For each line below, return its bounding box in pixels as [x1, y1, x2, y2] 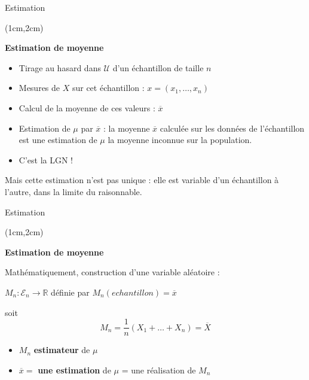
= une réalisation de [121, 363, 196, 376]
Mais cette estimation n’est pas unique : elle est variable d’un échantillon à [5, 174, 279, 186]
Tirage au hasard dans [19, 61, 101, 74]
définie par [51, 285, 90, 298]
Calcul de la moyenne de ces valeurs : [19, 101, 155, 114]
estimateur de [33, 343, 90, 356]
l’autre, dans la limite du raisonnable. [5, 185, 142, 197]
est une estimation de [19, 133, 97, 146]
